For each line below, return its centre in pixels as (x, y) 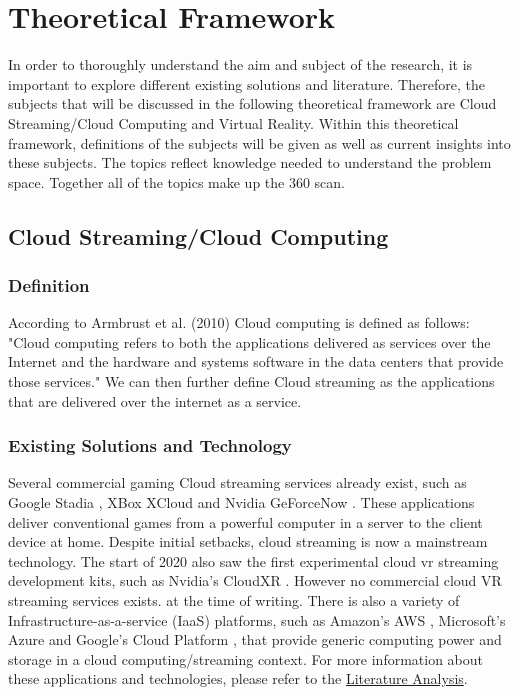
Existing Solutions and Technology (150, 445)
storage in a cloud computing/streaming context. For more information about (246, 658)
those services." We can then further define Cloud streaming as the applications (251, 381)
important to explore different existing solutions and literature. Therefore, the (246, 83)
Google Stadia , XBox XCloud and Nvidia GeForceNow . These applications (241, 502)
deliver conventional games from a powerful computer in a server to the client (245, 521)
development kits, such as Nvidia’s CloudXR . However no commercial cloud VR (255, 580)
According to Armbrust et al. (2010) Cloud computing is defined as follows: (239, 322)
